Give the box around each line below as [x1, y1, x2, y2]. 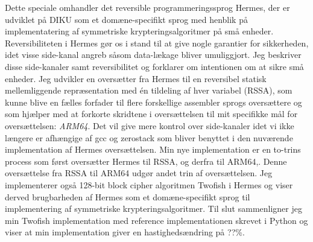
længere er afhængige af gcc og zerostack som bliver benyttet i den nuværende [5, 131, 293, 144]
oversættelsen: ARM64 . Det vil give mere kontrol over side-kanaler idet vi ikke [5, 119, 294, 132]
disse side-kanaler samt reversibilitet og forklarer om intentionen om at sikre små [5, 60, 304, 72]
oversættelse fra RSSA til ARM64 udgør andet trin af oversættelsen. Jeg [5, 167, 273, 179]
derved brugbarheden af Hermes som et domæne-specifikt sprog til [5, 190, 250, 203]
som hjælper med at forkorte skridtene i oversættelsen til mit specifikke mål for [5, 107, 298, 120]
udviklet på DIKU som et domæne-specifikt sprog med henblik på [5, 13, 248, 25]
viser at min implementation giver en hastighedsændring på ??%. [5, 226, 245, 238]
